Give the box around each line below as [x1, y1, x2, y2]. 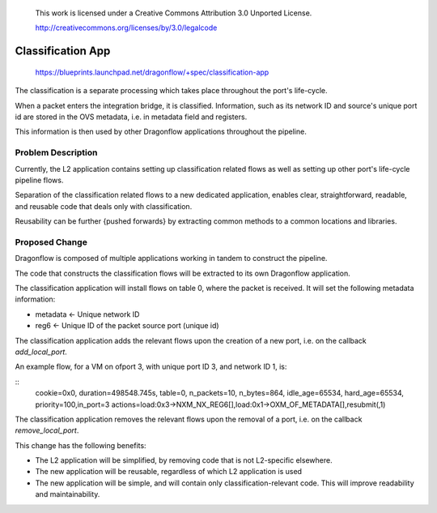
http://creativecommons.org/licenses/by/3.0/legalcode [35, 23, 218, 32]
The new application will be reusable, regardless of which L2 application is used [35, 467, 303, 477]
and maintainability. [35, 489, 100, 499]
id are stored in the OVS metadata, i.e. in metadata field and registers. [15, 112, 248, 122]
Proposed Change [15, 236, 88, 247]
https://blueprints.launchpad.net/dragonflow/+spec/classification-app [35, 67, 269, 77]
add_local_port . [15, 347, 68, 357]
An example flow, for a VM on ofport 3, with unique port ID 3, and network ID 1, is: [15, 361, 287, 372]
